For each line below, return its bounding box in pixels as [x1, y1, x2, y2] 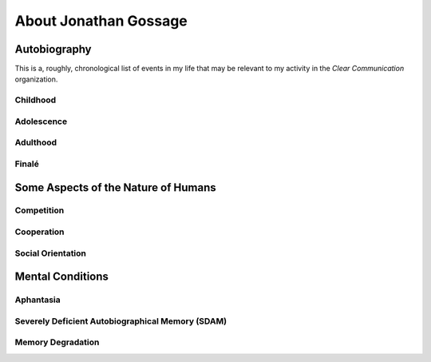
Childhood [14, 94, 57, 105]
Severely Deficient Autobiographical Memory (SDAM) [14, 316, 227, 327]
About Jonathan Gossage [14, 12, 188, 30]
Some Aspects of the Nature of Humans [14, 181, 217, 194]
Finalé [14, 158, 39, 169]
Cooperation [14, 226, 65, 237]
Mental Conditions [14, 270, 109, 284]
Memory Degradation [14, 336, 100, 348]
